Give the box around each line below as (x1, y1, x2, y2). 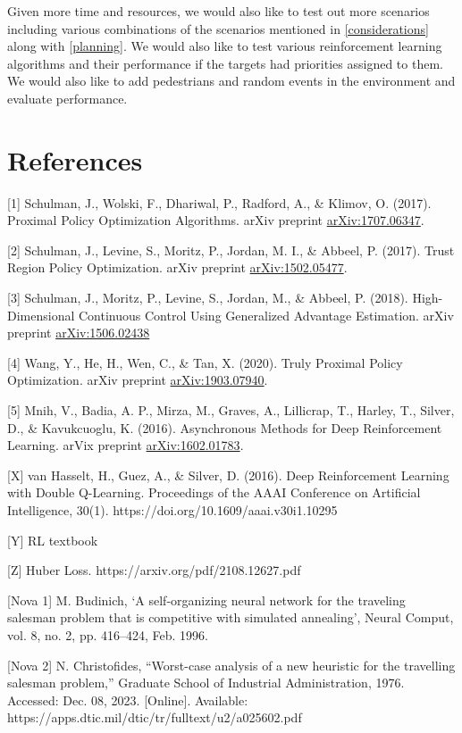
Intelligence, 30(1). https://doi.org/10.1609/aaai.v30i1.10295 (7, 501, 338, 519)
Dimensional (7, 305, 75, 324)
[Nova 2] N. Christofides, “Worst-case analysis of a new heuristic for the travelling (7, 655, 456, 674)
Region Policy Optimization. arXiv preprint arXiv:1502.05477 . (7, 258, 348, 277)
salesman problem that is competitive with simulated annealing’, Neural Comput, (7, 608, 454, 627)
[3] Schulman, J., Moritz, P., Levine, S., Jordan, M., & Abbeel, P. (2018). (7, 288, 408, 307)
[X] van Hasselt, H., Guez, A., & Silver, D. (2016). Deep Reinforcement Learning (7, 465, 449, 484)
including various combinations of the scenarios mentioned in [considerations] (7, 19, 429, 37)
